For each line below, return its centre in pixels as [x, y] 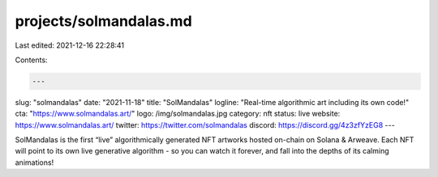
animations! [34, 162]
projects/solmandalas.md [103, 21]
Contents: [31, 60]
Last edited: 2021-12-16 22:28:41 [70, 45]
